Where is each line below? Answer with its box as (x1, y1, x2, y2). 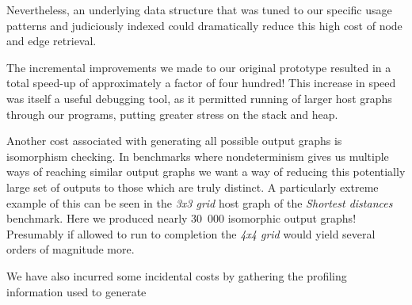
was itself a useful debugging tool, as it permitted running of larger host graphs (6, 90, 392, 106)
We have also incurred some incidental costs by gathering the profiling (6, 267, 347, 284)
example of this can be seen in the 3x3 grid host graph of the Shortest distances (6, 194, 393, 211)
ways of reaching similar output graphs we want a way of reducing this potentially (6, 163, 406, 180)
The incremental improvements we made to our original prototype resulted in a (6, 59, 391, 75)
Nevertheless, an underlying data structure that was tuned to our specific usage (6, 2, 392, 17)
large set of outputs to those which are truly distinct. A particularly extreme (6, 178, 379, 195)
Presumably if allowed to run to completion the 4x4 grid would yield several (6, 225, 376, 242)
